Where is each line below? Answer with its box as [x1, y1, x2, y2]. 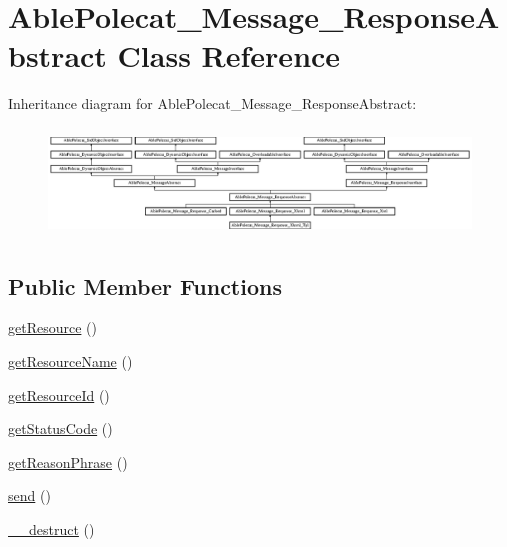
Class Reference [117, 35, 341, 76]
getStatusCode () [8, 418, 113, 439]
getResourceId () [8, 384, 110, 405]
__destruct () [8, 519, 95, 539]
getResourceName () [8, 351, 133, 372]
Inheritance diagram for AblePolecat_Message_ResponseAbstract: [8, 93, 417, 114]
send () [8, 485, 51, 506]
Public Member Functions [8, 270, 282, 301]
